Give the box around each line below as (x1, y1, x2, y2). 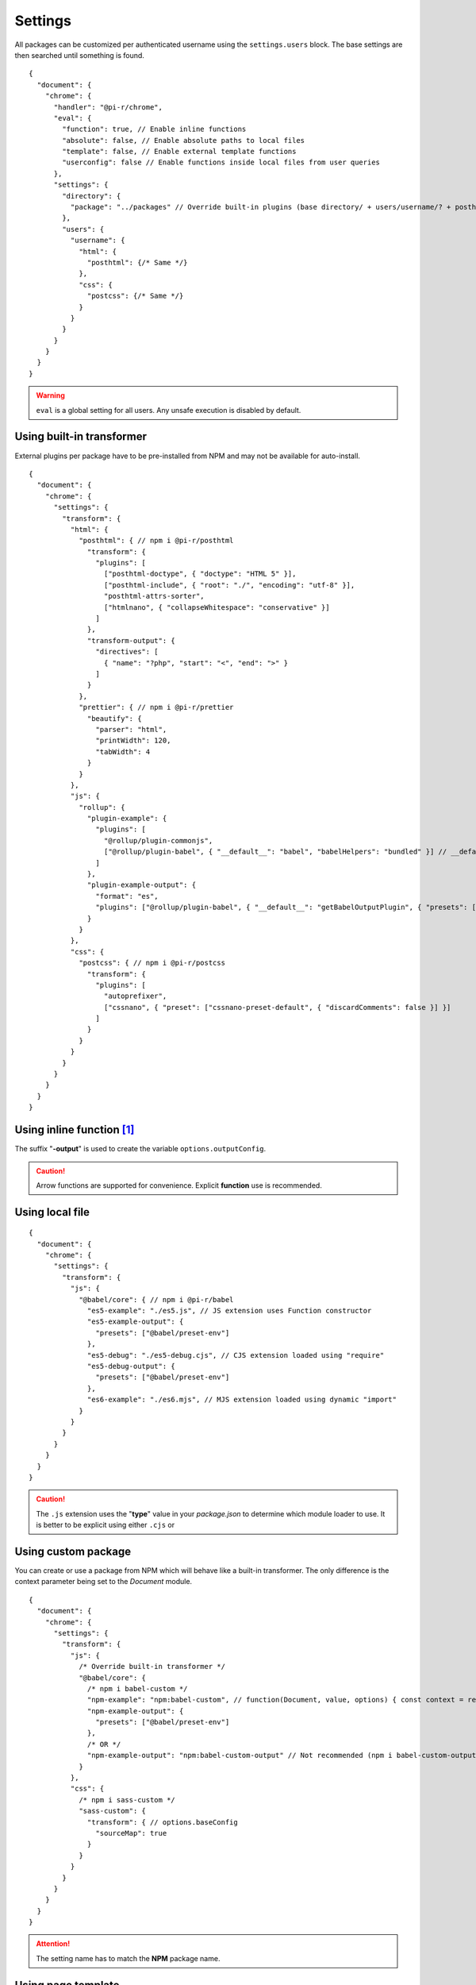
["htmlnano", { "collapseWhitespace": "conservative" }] (103, 603, 330, 611)
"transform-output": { (87, 636, 176, 645)
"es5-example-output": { (87, 1317, 184, 1326)
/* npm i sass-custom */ (79, 1795, 176, 1804)
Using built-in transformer (14, 430, 147, 444)
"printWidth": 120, (95, 736, 171, 746)
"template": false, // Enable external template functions (62, 147, 297, 156)
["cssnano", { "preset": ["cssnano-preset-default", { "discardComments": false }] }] (103, 1003, 451, 1012)
